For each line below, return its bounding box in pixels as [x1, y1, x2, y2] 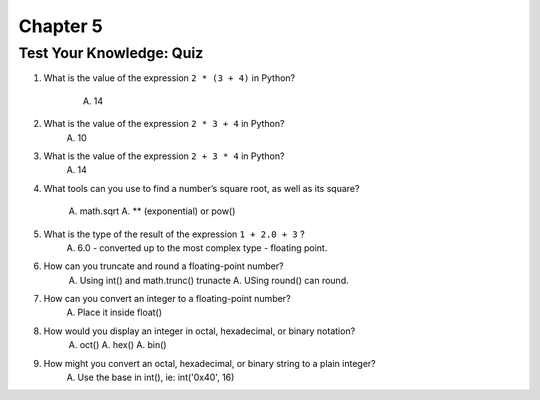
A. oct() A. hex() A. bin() [68, 339, 167, 351]
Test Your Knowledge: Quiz [18, 44, 204, 62]
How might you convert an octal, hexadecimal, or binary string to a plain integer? [43, 357, 376, 369]
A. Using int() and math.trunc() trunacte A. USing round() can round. [68, 274, 349, 286]
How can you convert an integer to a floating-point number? [43, 293, 291, 305]
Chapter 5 [18, 15, 104, 37]
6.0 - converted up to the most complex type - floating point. [77, 241, 328, 254]
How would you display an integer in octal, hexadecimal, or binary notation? [43, 325, 356, 337]
